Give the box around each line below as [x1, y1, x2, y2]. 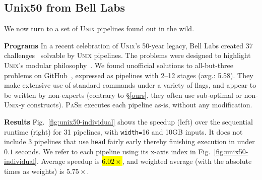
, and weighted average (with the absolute [122, 156, 252, 166]
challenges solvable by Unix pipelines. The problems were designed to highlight [4, 50, 251, 61]
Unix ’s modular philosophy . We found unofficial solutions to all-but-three [4, 59, 234, 70]
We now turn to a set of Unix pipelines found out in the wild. [4, 23, 194, 34]
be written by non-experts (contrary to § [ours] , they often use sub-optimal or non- [4, 89, 258, 100]
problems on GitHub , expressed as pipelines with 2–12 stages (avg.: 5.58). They [4, 70, 253, 80]
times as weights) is [4, 166, 64, 176]
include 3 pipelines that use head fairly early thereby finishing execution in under [4, 136, 255, 147]
